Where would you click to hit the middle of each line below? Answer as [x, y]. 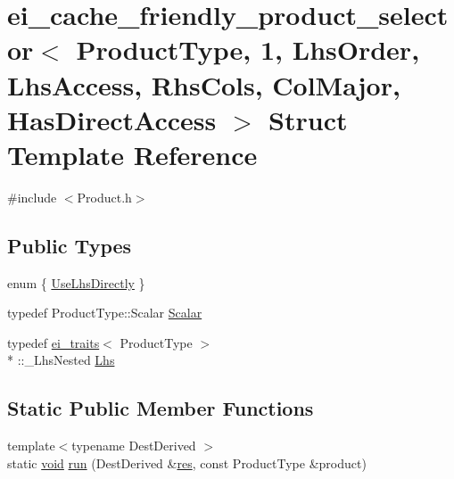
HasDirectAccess [112, 119]
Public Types [70, 245]
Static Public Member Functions [161, 408]
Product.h [104, 197]
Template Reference [132, 154]
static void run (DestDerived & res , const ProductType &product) [187, 462]
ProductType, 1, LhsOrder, [248, 50]
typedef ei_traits [54, 342]
